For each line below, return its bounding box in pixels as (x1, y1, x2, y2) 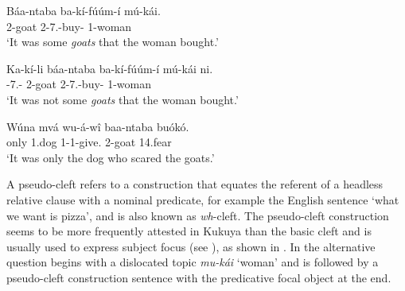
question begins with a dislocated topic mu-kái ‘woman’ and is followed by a (6, 254, 379, 270)
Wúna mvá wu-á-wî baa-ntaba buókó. (6, 118, 189, 134)
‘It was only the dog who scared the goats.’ (6, 149, 215, 165)
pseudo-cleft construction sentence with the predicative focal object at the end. (6, 269, 391, 285)
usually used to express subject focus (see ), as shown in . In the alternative (6, 238, 376, 254)
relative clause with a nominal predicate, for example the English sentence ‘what (6, 191, 399, 208)
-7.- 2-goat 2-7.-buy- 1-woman (6, 76, 151, 92)
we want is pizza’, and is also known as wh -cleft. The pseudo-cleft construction (6, 207, 389, 223)
